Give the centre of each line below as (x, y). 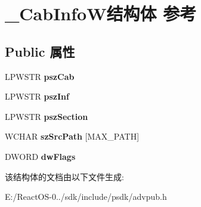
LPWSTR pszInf (37, 96)
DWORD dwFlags (40, 156)
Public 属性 (40, 51)
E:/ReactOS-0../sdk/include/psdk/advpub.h (86, 197)
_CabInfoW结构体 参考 (101, 13)
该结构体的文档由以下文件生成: (64, 176)
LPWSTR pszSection (47, 116)
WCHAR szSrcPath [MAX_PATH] (72, 136)
